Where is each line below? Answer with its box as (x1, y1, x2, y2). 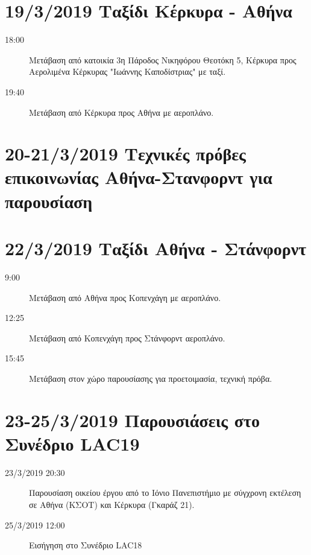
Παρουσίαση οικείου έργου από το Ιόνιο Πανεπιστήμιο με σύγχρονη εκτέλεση (29, 486, 301, 499)
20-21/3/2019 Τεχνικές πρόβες (5, 141, 246, 166)
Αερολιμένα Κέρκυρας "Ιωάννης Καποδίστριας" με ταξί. (29, 65, 226, 78)
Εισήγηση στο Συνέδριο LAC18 (29, 539, 142, 551)
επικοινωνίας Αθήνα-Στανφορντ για (5, 165, 272, 189)
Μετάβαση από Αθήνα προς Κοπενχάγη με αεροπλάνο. (29, 291, 221, 303)
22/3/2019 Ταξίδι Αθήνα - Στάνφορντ (5, 236, 307, 261)
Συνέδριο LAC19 (5, 431, 140, 455)
